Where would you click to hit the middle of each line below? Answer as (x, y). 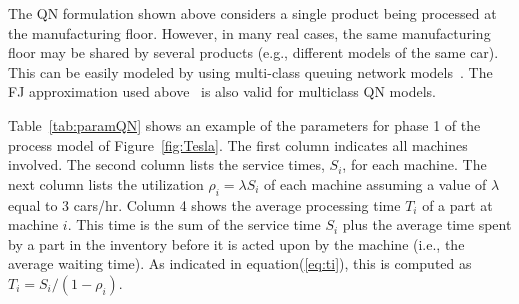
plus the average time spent (427, 224)
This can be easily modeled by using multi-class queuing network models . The (250, 71)
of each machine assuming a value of (375, 183)
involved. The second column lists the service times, (166, 164)
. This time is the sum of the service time (194, 224)
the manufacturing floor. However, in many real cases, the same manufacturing (249, 32)
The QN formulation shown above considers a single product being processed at (252, 13)
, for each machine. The (414, 164)
